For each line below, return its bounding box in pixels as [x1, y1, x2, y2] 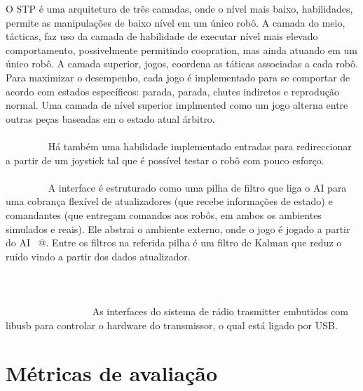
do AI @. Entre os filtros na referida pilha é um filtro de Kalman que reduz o [6, 235, 342, 250]
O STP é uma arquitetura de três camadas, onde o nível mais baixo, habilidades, [6, 1, 353, 15]
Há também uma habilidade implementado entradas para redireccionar [48, 138, 352, 153]
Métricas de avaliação [6, 359, 218, 387]
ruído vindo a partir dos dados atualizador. [6, 248, 191, 263]
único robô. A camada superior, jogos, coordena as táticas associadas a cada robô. [6, 56, 358, 71]
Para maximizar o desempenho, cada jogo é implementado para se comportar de [6, 69, 350, 84]
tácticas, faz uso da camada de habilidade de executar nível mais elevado [6, 29, 318, 44]
